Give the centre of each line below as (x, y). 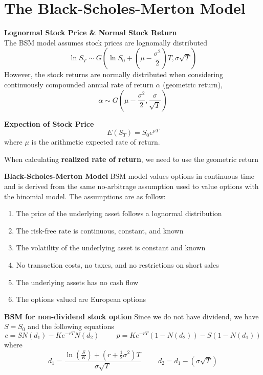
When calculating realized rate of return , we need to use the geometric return (131, 159)
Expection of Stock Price (49, 123)
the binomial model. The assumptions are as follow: (85, 196)
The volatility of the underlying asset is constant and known (111, 248)
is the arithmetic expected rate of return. (96, 142)
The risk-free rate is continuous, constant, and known (100, 230)
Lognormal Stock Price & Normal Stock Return (91, 32)
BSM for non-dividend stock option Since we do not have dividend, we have (131, 316)
